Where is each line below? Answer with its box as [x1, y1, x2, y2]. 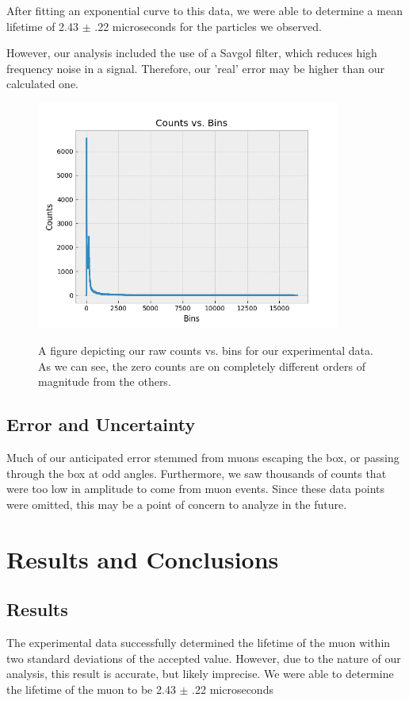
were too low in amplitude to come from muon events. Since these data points [6, 480, 385, 497]
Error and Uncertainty [6, 412, 196, 437]
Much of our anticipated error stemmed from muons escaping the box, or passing [6, 449, 399, 465]
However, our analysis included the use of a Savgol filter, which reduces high [6, 44, 377, 61]
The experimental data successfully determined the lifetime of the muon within [6, 634, 391, 650]
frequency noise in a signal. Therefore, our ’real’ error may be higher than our [6, 60, 384, 76]
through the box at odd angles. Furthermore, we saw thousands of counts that [6, 464, 387, 481]
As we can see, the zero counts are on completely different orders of [38, 357, 366, 374]
